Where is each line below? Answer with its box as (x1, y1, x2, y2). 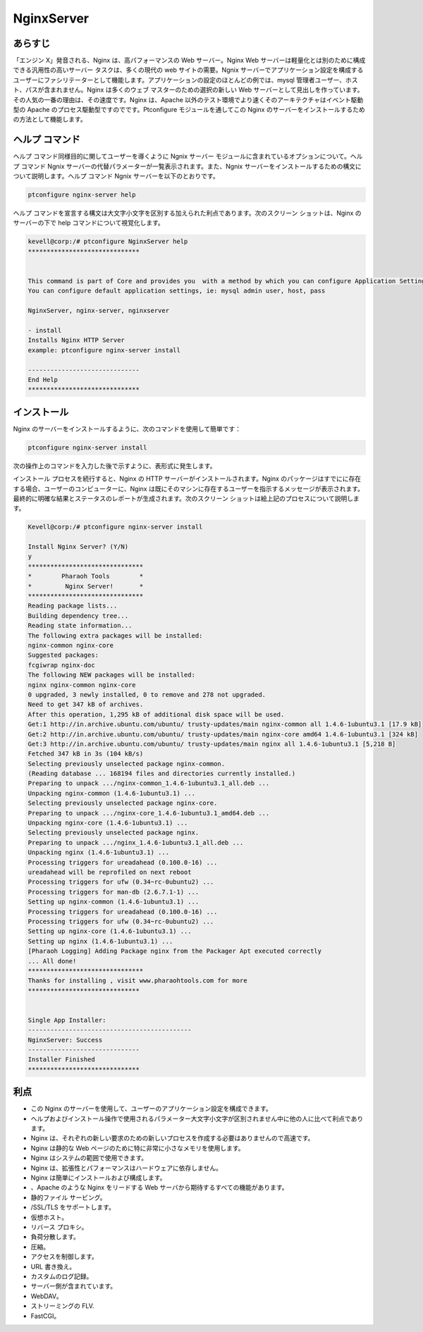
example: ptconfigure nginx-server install (27, 346, 181, 354)
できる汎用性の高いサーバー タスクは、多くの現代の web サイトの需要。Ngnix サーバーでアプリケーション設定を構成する (13, 66, 364, 74)
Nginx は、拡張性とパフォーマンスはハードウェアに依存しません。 (30, 1164, 222, 1172)
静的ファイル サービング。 (30, 1193, 106, 1202)
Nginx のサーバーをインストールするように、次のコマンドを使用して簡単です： (13, 424, 242, 433)
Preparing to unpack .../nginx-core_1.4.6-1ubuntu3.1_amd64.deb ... (27, 809, 270, 817)
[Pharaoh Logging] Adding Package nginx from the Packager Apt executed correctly (27, 947, 322, 955)
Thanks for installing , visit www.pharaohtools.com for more (27, 977, 247, 985)
